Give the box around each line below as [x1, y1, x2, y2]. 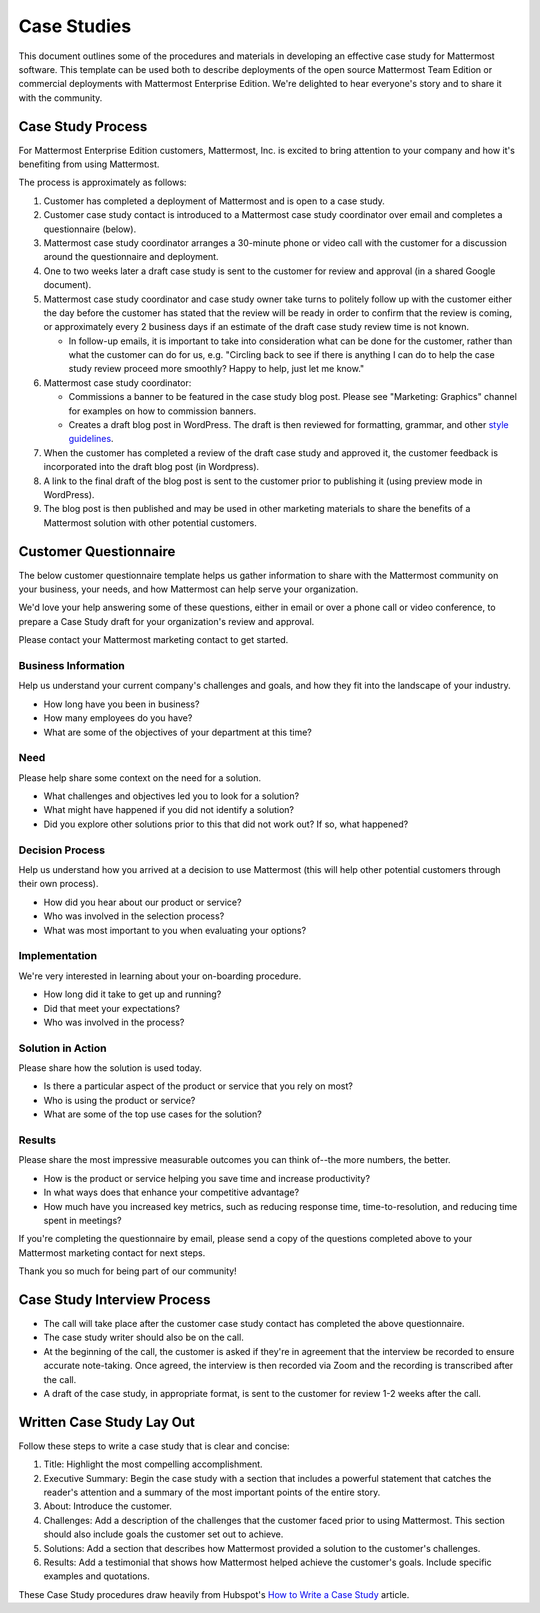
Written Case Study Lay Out [18, 1413, 195, 1430]
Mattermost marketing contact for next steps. [18, 1246, 206, 1259]
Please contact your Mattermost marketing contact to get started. [18, 634, 289, 646]
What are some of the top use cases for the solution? [43, 1108, 262, 1120]
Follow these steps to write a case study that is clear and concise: [18, 1440, 290, 1452]
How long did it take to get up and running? [43, 988, 222, 1000]
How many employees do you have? [43, 712, 193, 724]
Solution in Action [18, 1041, 107, 1055]
